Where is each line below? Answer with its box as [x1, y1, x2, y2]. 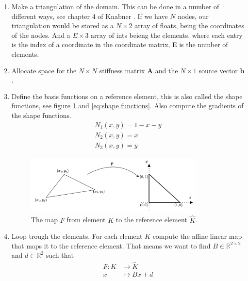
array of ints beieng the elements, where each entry [91, 30, 243, 40]
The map [31, 215, 58, 225]
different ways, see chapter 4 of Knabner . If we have [11, 11, 168, 21]
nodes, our [178, 11, 209, 21]
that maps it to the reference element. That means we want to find [11, 240, 211, 250]
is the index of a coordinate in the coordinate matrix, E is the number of [11, 39, 228, 50]
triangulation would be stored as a [11, 20, 114, 31]
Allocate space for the [11, 65, 77, 75]
